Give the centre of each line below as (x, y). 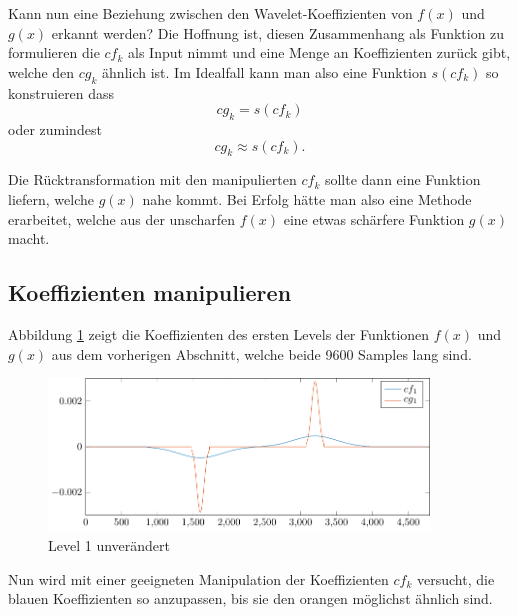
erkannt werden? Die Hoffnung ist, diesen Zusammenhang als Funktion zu (278, 32)
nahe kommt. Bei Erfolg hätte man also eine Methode (307, 198)
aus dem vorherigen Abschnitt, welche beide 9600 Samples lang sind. (261, 353)
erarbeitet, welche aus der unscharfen (122, 218)
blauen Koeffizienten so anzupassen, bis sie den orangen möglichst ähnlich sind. (250, 598)
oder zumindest (55, 128)
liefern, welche (51, 198)
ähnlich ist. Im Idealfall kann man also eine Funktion (264, 71)
